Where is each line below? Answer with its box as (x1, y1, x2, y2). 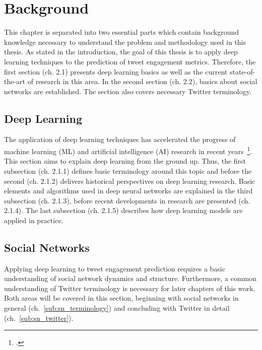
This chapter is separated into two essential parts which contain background (4, 27, 239, 37)
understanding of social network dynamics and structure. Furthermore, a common (4, 273, 256, 284)
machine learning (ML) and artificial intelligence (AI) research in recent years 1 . (4, 145, 252, 156)
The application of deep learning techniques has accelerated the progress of (4, 134, 236, 145)
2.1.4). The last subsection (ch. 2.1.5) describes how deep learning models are (4, 205, 243, 216)
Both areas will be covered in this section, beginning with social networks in (4, 293, 239, 303)
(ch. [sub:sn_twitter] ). (4, 312, 74, 323)
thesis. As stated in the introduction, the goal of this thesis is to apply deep (4, 46, 238, 57)
